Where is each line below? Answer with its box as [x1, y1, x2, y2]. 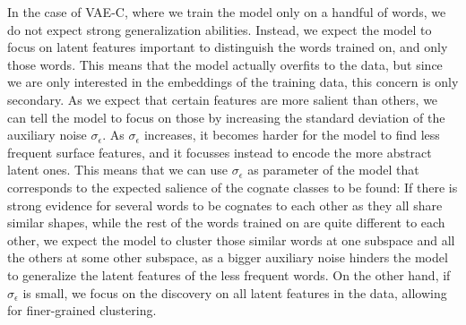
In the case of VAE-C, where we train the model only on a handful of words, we [7, 3, 446, 21]
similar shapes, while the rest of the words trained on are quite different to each [7, 213, 445, 232]
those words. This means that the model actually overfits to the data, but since [7, 55, 443, 73]
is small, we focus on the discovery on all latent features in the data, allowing [22, 283, 447, 302]
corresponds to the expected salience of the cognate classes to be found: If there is [7, 177, 458, 196]
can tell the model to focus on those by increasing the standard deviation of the [7, 107, 445, 126]
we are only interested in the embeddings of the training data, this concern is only [7, 73, 459, 91]
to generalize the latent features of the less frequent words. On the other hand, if [7, 265, 451, 284]
